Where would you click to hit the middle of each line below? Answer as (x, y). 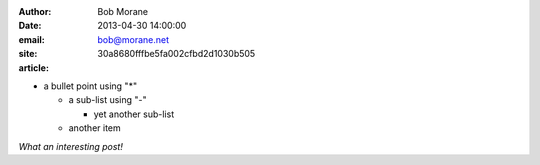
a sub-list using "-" (107, 100)
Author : (35, 11)
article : (34, 67)
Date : (30, 26)
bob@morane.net (133, 39)
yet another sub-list (134, 114)
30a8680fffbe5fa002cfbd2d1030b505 (176, 54)
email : (31, 39)
